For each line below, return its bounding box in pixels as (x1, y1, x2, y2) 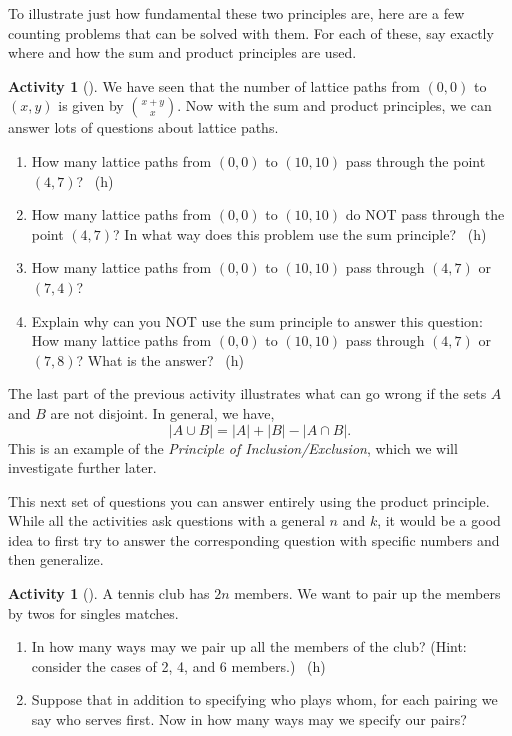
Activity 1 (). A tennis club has (8, 583, 210, 604)
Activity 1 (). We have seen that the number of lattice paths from (8, 75, 420, 96)
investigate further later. (8, 457, 157, 478)
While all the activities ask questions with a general (8, 510, 325, 531)
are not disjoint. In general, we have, (50, 402, 275, 423)
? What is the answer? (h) (76, 349, 244, 370)
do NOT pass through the (345, 204, 505, 225)
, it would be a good (377, 510, 501, 531)
